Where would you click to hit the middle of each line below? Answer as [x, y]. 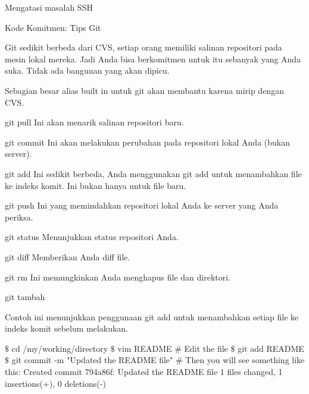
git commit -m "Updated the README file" [92, 360]
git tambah [25, 297]
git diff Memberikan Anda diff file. [68, 256]
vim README [145, 348]
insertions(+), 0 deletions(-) [55, 383]
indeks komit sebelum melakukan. [67, 328]
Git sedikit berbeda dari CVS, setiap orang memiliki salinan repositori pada [143, 47]
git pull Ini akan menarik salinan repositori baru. [94, 122]
